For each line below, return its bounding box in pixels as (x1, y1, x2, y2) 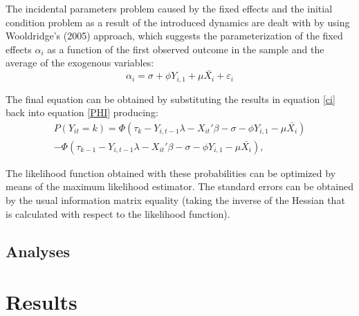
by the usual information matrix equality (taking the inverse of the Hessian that (6, 193, 345, 207)
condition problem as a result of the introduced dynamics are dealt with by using (6, 15, 350, 29)
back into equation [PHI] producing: (6, 105, 158, 120)
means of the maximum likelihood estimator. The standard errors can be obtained (6, 179, 353, 194)
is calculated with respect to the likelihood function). (6, 206, 230, 221)
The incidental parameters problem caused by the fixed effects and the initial (6, 1, 333, 15)
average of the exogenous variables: (6, 55, 154, 70)
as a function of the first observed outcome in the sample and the (47, 41, 324, 56)
